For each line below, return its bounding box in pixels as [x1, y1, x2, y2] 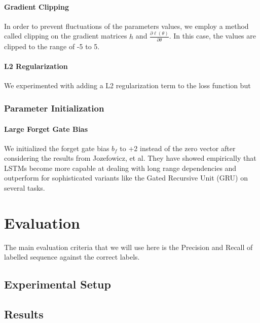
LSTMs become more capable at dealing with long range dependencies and [4, 162, 237, 173]
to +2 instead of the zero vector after [120, 142, 236, 153]
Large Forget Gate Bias [4, 123, 88, 134]
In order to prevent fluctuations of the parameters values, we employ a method [4, 20, 249, 31]
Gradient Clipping [4, 1, 69, 12]
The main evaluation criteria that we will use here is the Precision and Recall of [4, 241, 253, 252]
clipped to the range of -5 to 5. [4, 41, 100, 52]
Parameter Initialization [4, 101, 104, 114]
